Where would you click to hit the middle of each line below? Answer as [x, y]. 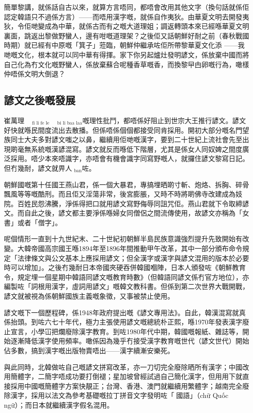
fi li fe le [41, 123]
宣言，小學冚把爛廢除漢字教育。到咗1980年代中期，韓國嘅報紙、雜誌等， [126, 331]
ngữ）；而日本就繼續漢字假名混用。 [59, 404]
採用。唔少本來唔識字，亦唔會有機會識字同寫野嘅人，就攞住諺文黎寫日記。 [130, 158]
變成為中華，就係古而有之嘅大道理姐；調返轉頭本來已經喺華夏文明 [143, 26]
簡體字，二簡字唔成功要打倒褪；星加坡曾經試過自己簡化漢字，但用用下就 [126, 376]
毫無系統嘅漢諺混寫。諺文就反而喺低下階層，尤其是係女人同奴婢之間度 [130, 149]
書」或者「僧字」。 [33, 222]
